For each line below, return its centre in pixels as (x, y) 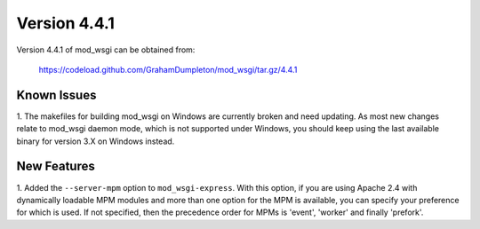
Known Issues (56, 95)
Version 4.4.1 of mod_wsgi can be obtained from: (106, 50)
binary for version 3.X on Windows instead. (96, 141)
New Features (56, 166)
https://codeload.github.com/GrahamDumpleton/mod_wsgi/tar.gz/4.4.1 (168, 69)
